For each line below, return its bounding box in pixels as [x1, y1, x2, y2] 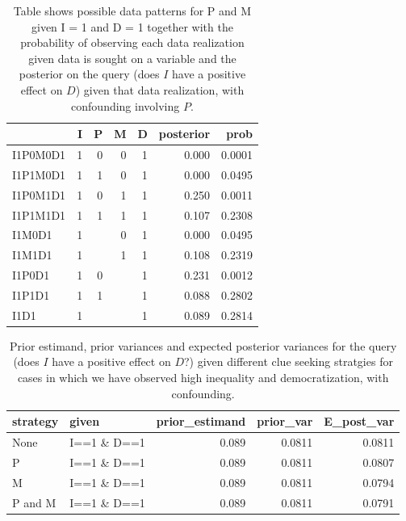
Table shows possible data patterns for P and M [13, 2, 252, 19]
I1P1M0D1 [12, 166, 66, 183]
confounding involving [71, 97, 180, 114]
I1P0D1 [12, 267, 50, 284]
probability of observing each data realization [20, 34, 245, 51]
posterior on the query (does [19, 65, 160, 82]
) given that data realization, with [75, 81, 245, 98]
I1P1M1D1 [12, 206, 66, 223]
